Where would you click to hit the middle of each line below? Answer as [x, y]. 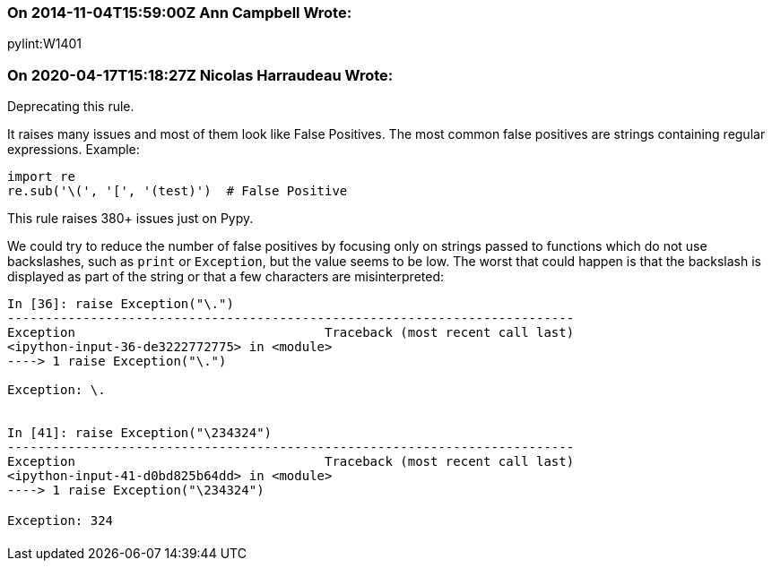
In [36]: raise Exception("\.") [121, 304]
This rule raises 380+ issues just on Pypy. [130, 219]
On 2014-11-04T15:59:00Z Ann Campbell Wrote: [180, 13]
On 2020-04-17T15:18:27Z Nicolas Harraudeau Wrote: [200, 75]
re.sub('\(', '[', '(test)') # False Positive [178, 191]
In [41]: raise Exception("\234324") [140, 433]
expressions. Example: [74, 150]
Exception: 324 [61, 521]
